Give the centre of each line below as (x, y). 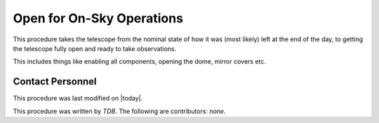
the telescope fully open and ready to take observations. (95, 48)
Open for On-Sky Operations (98, 18)
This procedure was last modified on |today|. (78, 99)
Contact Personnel (55, 81)
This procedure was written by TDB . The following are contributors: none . (119, 111)
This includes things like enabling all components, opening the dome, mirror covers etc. (140, 61)
